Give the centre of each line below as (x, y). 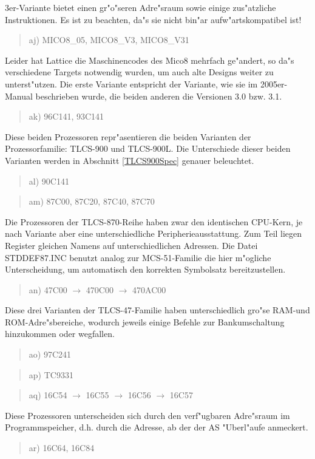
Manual (19, 96)
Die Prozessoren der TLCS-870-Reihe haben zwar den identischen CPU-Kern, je (154, 221)
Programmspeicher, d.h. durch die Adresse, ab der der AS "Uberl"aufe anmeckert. (157, 427)
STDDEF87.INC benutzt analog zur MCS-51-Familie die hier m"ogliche (138, 257)
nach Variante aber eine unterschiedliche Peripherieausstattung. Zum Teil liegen (154, 233)
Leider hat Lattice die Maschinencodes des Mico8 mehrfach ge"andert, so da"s (150, 60)
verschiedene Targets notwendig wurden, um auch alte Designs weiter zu (139, 72)
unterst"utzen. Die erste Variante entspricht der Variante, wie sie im (131, 83)
